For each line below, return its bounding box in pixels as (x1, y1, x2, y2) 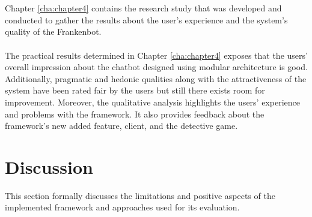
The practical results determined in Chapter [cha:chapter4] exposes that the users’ (5, 49, 308, 61)
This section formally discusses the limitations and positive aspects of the (5, 189, 275, 201)
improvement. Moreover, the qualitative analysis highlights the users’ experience (5, 95, 300, 108)
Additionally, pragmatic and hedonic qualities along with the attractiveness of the (5, 72, 307, 85)
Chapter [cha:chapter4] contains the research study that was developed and (5, 2, 282, 14)
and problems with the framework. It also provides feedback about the (5, 107, 265, 120)
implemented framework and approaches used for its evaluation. (5, 201, 240, 213)
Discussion (5, 154, 93, 179)
